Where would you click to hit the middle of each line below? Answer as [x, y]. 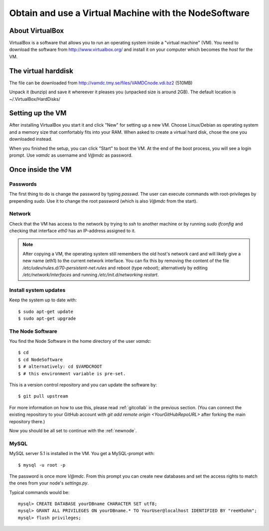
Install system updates [37, 290]
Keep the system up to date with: [43, 300]
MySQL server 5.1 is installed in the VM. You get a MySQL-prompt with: [82, 454]
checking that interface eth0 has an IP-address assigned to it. [72, 231]
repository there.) [27, 421]
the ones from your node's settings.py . [49, 483]
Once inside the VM [40, 169]
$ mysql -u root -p [42, 465]
